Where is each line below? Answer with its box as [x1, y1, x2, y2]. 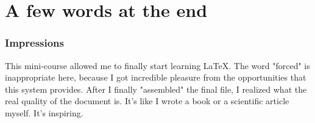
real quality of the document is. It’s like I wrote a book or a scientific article [5, 95, 289, 107]
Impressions [5, 35, 64, 50]
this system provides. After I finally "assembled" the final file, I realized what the [5, 82, 307, 95]
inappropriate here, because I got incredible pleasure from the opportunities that [5, 71, 306, 84]
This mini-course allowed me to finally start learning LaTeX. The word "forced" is [5, 59, 310, 71]
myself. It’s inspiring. [5, 106, 83, 119]
